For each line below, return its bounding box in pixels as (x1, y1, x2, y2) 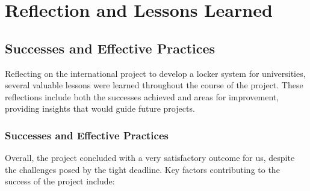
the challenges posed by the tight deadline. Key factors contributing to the (5, 163, 280, 175)
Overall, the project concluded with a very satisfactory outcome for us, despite (5, 151, 295, 164)
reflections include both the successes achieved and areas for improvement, (5, 90, 279, 103)
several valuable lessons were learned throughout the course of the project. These (5, 79, 303, 91)
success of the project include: (5, 175, 115, 187)
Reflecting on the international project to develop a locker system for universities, (5, 67, 306, 79)
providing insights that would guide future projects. (5, 102, 195, 115)
